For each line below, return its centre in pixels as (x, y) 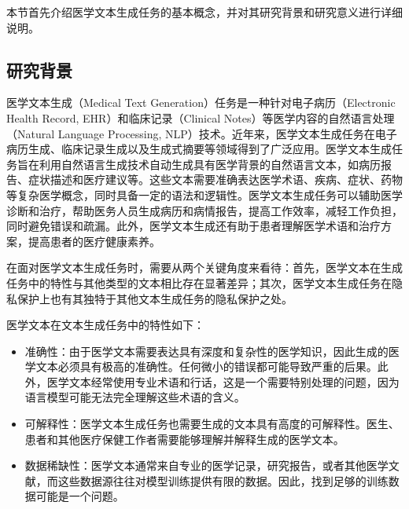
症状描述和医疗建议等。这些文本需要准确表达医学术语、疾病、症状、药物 (215, 179)
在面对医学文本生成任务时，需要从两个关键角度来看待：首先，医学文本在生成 (204, 267)
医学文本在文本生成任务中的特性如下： (105, 325)
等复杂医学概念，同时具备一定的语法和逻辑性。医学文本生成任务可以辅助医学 (204, 194)
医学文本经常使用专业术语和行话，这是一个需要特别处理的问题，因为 (223, 381)
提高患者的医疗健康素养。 (94, 241)
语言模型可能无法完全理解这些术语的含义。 (135, 397)
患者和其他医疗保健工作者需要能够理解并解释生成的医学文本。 (184, 439)
